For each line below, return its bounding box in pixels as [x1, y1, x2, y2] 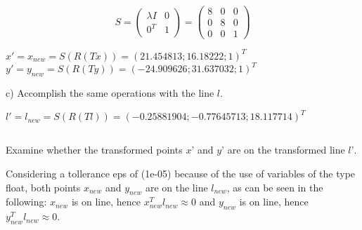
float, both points [6, 180, 81, 194]
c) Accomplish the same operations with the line [6, 85, 214, 100]
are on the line [145, 180, 208, 194]
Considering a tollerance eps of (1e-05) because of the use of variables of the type [6, 166, 356, 181]
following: [6, 194, 47, 209]
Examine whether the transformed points [6, 142, 183, 157]
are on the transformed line [227, 142, 345, 157]
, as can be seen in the [226, 180, 323, 194]
